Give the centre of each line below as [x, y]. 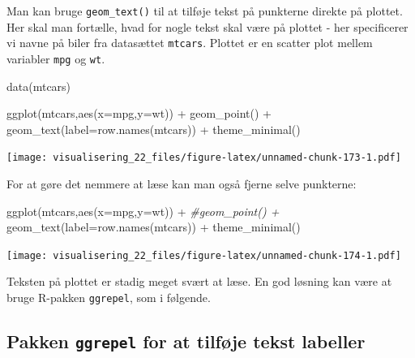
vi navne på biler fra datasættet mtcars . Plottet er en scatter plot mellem [190, 43]
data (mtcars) [39, 86]
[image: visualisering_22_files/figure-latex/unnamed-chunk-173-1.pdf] [204, 158]
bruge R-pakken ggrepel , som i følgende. [109, 298]
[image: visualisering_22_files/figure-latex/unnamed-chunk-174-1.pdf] [204, 255]
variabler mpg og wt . [56, 58]
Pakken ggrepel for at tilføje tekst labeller [186, 341]
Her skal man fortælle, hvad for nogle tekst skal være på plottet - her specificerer [207, 26]
